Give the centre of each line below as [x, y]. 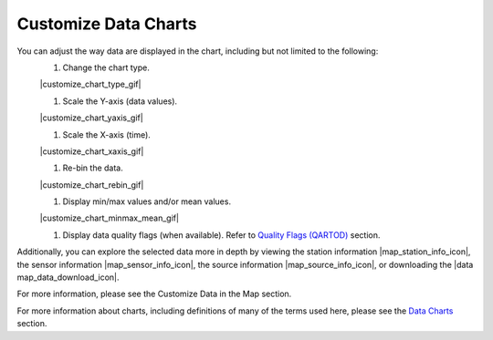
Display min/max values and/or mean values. [147, 201]
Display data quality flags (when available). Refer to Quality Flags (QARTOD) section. [221, 235]
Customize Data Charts [107, 24]
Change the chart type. [106, 67]
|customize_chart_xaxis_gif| [92, 151]
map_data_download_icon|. [68, 277]
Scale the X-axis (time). [106, 134]
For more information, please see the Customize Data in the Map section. [154, 294]
